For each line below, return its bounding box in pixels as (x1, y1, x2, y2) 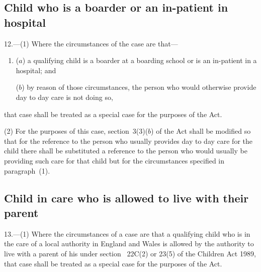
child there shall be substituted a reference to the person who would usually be (4, 145, 247, 156)
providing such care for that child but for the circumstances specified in (4, 155, 225, 166)
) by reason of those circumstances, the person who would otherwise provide (22, 82, 256, 92)
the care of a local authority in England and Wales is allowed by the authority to (4, 238, 254, 249)
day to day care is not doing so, (16, 91, 113, 102)
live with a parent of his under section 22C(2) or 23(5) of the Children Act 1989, (4, 248, 256, 258)
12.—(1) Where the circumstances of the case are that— (4, 38, 178, 48)
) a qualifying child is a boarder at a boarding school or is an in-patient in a (22, 55, 257, 66)
